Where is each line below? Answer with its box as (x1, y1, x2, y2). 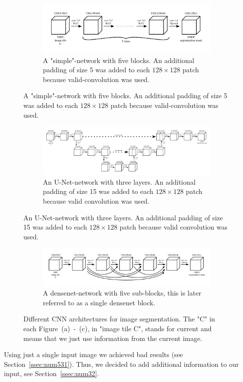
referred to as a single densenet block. (43, 297, 155, 307)
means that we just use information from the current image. (23, 333, 203, 343)
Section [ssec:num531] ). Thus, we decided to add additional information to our (4, 359, 239, 369)
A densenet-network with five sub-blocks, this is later (43, 288, 202, 298)
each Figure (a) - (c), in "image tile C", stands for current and (23, 323, 212, 333)
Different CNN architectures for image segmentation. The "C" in (23, 314, 215, 324)
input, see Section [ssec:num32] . (4, 368, 99, 379)
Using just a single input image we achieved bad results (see (4, 349, 183, 360)
